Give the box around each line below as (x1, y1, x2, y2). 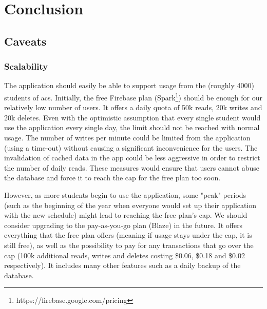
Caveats (4, 33, 47, 49)
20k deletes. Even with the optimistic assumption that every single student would (4, 112, 261, 122)
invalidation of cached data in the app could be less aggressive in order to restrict (4, 152, 260, 163)
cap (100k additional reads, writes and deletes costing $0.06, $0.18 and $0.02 (4, 250, 245, 260)
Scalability (4, 60, 48, 73)
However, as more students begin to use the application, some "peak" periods (4, 189, 246, 200)
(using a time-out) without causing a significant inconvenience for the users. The (4, 142, 258, 153)
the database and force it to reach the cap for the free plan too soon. (4, 172, 221, 183)
